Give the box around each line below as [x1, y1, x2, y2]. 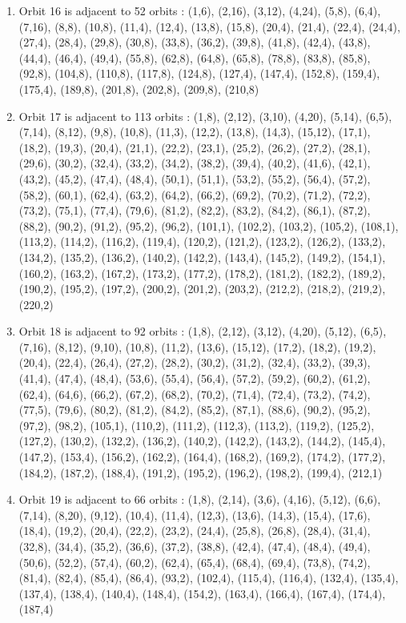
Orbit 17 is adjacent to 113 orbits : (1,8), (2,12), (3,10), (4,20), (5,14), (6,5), [18, 107, 392, 124]
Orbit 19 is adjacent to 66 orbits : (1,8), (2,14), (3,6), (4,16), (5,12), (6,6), [18, 491, 381, 508]
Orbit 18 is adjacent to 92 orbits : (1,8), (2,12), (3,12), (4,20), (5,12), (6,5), [18, 323, 387, 340]
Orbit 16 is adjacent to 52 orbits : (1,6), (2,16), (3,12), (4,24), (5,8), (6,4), [18, 2, 381, 18]
